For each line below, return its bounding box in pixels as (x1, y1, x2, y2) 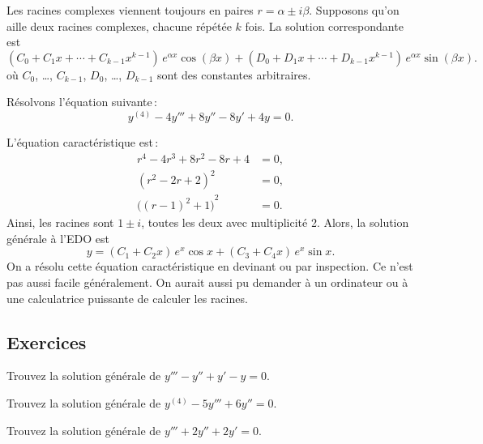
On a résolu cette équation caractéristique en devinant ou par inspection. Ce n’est (6, 258, 413, 275)
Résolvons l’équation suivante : (6, 93, 157, 110)
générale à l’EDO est (6, 229, 109, 246)
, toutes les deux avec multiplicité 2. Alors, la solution (141, 214, 409, 231)
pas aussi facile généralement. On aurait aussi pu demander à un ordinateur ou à (6, 274, 408, 291)
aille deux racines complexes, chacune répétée (6, 17, 232, 34)
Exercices (6, 329, 87, 354)
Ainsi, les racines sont (6, 214, 114, 231)
